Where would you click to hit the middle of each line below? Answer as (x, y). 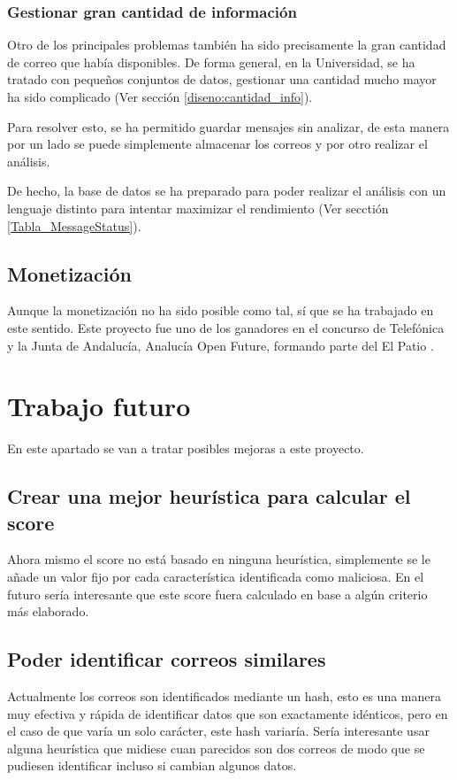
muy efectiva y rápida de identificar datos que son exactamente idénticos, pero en (228, 713)
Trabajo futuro (99, 406)
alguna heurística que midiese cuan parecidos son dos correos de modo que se (216, 748)
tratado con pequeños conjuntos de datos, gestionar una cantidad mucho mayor (222, 79)
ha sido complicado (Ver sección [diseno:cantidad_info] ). (160, 97)
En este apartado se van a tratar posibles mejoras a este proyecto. (186, 448)
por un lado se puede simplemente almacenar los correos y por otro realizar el (217, 144)
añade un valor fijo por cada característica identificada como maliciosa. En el (216, 577)
